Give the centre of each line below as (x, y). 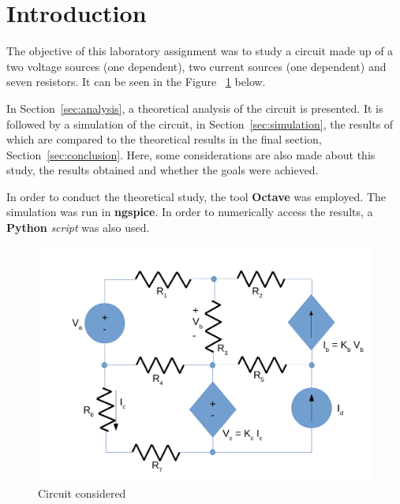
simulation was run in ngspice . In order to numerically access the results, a (190, 212)
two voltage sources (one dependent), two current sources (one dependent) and (196, 66)
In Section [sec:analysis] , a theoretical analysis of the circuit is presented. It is (195, 108)
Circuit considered (82, 493)
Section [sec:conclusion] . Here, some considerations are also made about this (191, 154)
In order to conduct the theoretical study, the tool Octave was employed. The (196, 196)
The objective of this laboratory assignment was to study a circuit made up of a (200, 51)
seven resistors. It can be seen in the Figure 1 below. (136, 82)
